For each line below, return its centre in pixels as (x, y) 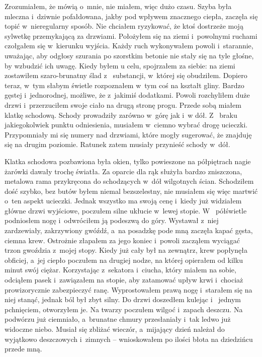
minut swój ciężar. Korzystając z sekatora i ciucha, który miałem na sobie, (120, 270)
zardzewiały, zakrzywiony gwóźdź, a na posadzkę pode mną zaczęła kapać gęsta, (129, 230)
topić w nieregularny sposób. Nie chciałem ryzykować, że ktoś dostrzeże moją (124, 26)
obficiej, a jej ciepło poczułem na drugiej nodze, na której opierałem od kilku (124, 260)
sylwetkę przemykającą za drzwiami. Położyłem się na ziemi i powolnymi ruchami (131, 35)
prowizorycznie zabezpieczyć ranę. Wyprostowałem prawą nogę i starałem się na (128, 289)
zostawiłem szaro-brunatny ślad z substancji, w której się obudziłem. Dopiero (126, 75)
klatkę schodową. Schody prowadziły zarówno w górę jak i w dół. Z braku (121, 115)
